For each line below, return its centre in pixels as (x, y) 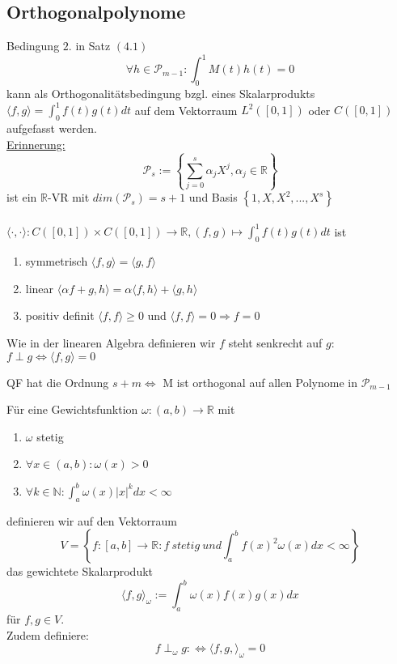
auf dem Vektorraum (186, 110)
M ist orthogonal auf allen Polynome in (260, 382)
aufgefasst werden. (52, 128)
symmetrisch (57, 261)
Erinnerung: (36, 144)
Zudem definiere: (48, 634)
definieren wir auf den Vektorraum (92, 520)
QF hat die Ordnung (58, 382)
